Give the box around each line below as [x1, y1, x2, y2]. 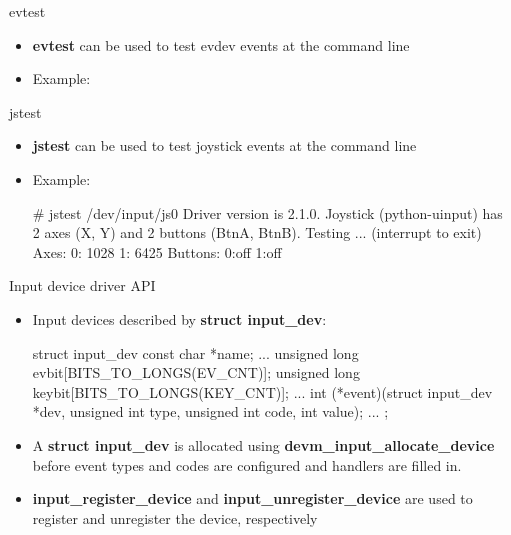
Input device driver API [9, 275, 156, 296]
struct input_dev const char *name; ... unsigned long [32, 342, 359, 363]
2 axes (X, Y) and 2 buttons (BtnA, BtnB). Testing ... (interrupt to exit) [32, 222, 482, 243]
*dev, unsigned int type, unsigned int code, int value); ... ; [32, 401, 389, 422]
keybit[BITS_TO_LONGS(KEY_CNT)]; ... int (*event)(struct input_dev [32, 381, 493, 402]
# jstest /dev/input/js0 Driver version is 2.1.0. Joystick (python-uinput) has [32, 202, 503, 223]
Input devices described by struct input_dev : [32, 308, 327, 329]
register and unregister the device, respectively [32, 507, 318, 528]
